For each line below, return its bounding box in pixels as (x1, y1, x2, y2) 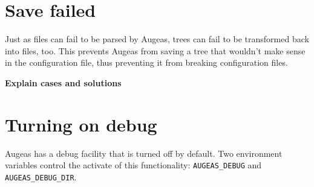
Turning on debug (5, 112, 157, 136)
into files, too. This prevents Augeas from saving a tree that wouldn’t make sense (5, 44, 306, 57)
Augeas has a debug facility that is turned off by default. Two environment (5, 147, 283, 159)
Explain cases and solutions (5, 76, 122, 89)
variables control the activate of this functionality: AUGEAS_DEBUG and (5, 159, 262, 171)
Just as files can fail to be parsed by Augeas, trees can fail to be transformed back (5, 33, 309, 45)
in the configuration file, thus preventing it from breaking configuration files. (5, 56, 288, 69)
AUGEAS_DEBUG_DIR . (5, 170, 77, 183)
